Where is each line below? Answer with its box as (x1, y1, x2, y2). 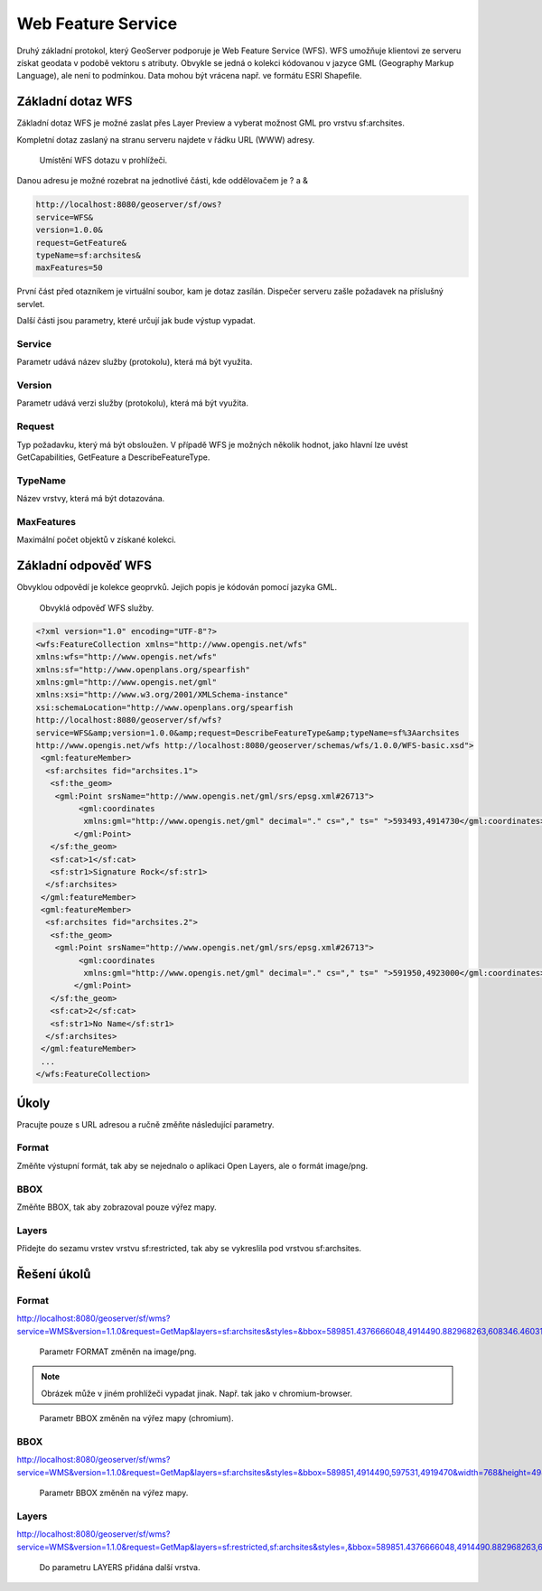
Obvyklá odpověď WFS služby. (39, 602, 154, 613)
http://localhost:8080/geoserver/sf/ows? (35, 200, 222, 210)
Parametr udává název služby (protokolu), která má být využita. (16, 357, 253, 368)
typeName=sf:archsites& (35, 249, 142, 260)
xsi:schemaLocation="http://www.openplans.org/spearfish (35, 702, 294, 713)
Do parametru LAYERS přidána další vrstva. (39, 1562, 201, 1573)
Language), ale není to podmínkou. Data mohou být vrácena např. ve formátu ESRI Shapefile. (16, 70, 362, 81)
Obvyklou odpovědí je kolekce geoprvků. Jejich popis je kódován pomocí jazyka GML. (16, 582, 338, 593)
